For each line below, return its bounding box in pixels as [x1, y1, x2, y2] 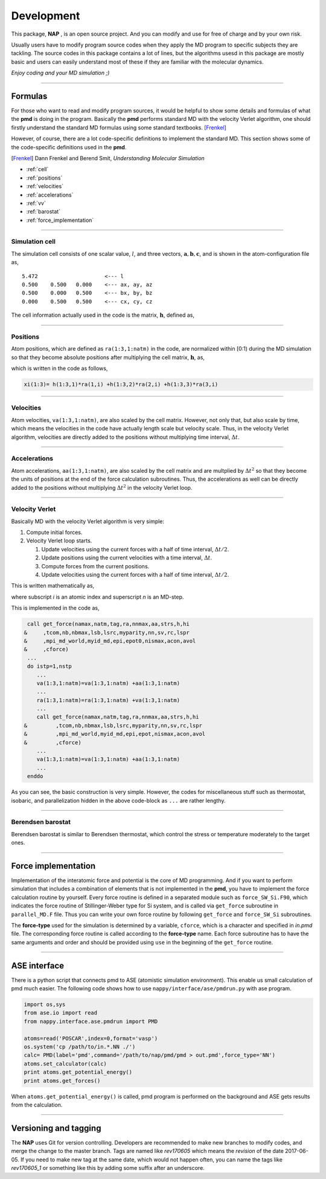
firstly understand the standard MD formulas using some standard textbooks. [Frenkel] [11, 124, 226, 131]
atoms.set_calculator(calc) [24, 1060, 107, 1067]
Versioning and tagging [11, 1123, 101, 1133]
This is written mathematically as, [11, 582, 95, 589]
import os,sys [24, 1001, 66, 1008]
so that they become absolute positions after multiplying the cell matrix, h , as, [11, 354, 205, 361]
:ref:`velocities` [26, 183, 63, 190]
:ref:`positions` [26, 174, 63, 181]
